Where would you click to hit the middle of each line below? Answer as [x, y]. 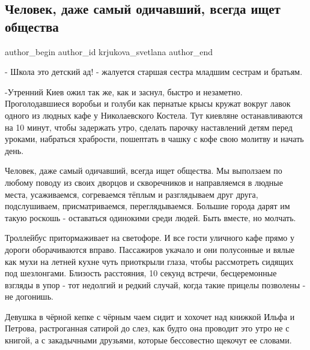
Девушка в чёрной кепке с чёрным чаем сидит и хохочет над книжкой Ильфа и [150, 316]
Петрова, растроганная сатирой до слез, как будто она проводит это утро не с [147, 328]
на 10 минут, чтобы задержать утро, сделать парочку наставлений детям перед [149, 127]
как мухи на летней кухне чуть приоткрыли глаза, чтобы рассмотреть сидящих [149, 261]
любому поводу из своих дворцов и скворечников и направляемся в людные [144, 182]
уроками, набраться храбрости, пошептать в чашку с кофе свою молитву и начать [154, 139]
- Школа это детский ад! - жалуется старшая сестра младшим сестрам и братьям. [154, 72]
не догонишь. [29, 296]
